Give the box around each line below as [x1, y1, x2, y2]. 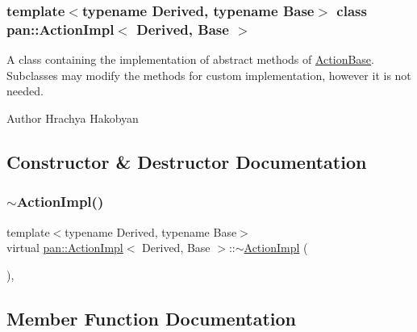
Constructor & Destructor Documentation [6, 149, 367, 174]
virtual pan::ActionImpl [6, 239, 123, 256]
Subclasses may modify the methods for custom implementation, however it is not [6, 66, 411, 83]
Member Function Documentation [6, 305, 297, 330]
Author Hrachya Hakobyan [6, 109, 139, 126]
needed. [6, 82, 44, 99]
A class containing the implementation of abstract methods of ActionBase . [6, 51, 374, 68]
